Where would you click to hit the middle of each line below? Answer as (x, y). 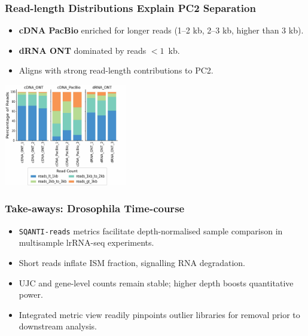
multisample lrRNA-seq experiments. (86, 242)
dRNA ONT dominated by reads (83, 50)
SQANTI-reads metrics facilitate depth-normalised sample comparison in (151, 230)
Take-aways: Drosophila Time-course (95, 208)
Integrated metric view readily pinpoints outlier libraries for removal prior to (159, 314)
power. (31, 294)
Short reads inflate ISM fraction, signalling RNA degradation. (132, 262)
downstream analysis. (58, 326)
